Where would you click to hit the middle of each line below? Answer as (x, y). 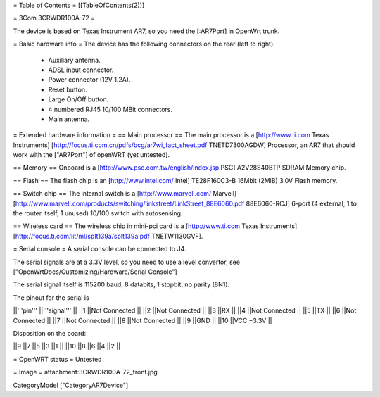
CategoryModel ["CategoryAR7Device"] (71, 385)
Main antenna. (69, 119)
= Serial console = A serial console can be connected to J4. (100, 249)
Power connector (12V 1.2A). (89, 80)
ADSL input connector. (81, 70)
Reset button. (68, 89)
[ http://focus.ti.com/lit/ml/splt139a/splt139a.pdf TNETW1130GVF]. (108, 236)
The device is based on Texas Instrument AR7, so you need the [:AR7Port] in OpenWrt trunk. (146, 31)
